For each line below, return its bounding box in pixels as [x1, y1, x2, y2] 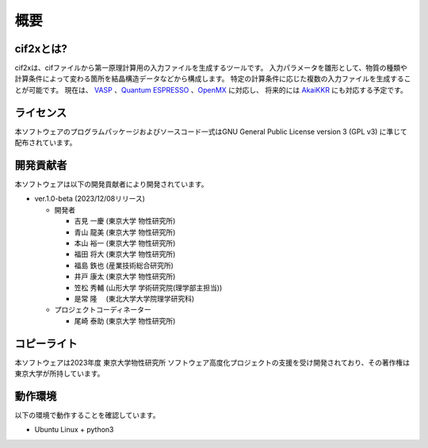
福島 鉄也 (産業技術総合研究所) [74, 260, 174, 270]
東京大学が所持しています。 [14, 369, 105, 378]
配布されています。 [14, 138, 77, 147]
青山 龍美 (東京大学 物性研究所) [74, 227, 176, 237]
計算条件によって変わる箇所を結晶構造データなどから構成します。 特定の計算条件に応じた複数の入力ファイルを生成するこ [14, 74, 411, 83]
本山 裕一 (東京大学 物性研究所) [74, 239, 176, 247]
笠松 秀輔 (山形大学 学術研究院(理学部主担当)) [74, 282, 223, 293]
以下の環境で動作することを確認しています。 [14, 410, 160, 419]
